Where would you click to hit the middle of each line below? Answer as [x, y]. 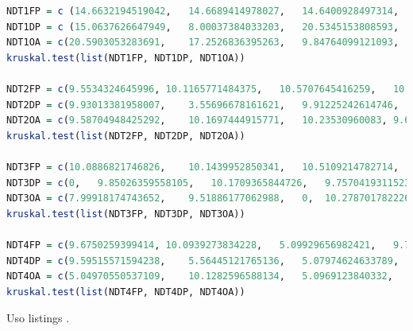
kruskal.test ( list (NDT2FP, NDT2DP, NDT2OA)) [126, 136]
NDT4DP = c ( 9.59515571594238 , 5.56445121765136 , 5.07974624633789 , [203, 261]
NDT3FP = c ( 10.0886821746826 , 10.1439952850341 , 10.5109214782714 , [203, 167]
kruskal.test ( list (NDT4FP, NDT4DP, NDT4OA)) [126, 292]
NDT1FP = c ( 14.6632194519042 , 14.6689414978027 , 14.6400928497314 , [203, 11]
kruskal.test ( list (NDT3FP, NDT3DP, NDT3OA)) [126, 214]
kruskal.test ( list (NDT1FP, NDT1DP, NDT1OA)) [126, 58]
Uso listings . [38, 318]
